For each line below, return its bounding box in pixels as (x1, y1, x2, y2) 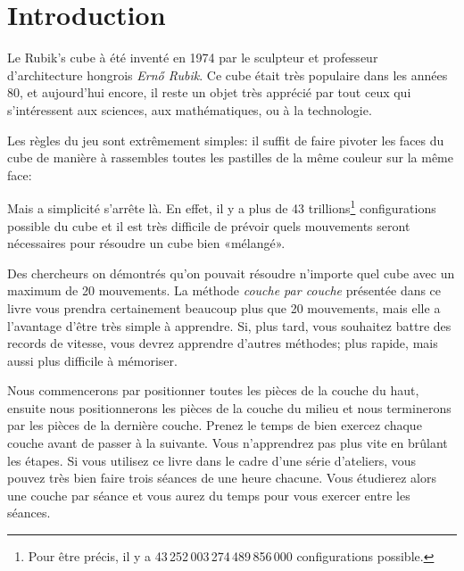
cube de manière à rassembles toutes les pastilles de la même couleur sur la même (7, 148, 453, 167)
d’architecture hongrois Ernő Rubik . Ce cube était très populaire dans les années (7, 65, 448, 84)
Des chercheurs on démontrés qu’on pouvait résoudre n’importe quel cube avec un (7, 263, 455, 282)
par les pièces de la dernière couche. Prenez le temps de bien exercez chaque (7, 416, 422, 434)
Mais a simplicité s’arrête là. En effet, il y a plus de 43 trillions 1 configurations (7, 196, 436, 217)
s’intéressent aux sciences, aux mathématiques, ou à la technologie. (7, 100, 372, 119)
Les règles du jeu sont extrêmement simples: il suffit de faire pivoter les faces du (7, 130, 444, 149)
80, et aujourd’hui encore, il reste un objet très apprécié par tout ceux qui (7, 83, 411, 102)
